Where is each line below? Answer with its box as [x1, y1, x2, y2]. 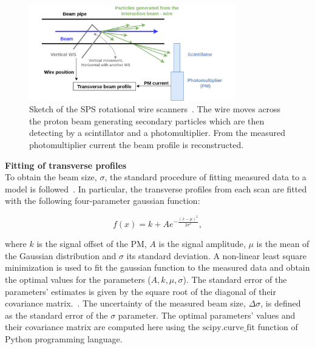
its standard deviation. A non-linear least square [126, 249, 307, 262]
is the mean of [256, 237, 310, 250]
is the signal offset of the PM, [36, 237, 147, 250]
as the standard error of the [5, 308, 108, 321]
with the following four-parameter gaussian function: [5, 194, 200, 207]
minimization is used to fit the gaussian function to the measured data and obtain [5, 261, 310, 274]
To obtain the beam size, [5, 171, 97, 183]
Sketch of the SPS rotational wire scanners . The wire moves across [29, 103, 281, 115]
